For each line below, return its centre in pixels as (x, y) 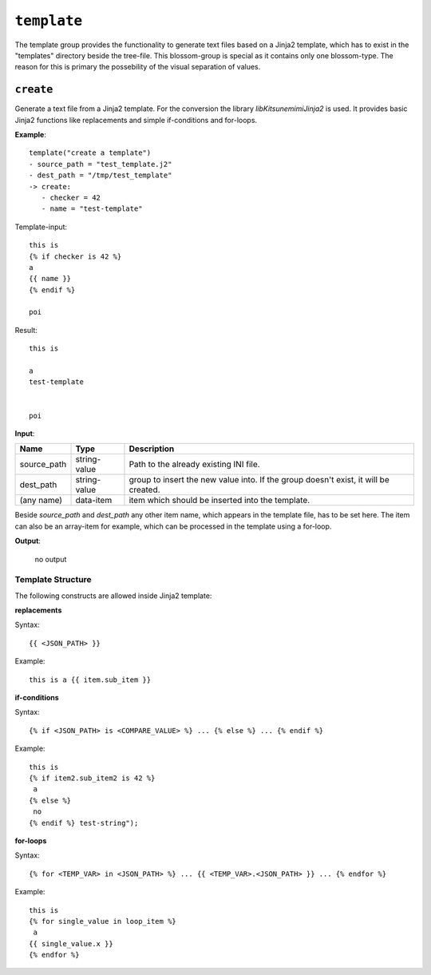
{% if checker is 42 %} (75, 256)
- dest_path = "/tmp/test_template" (101, 175)
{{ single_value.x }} (71, 943)
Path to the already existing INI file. (194, 465)
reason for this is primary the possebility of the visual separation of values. (138, 67)
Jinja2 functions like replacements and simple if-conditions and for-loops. (136, 120)
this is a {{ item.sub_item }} (90, 680)
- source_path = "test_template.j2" (101, 164)
